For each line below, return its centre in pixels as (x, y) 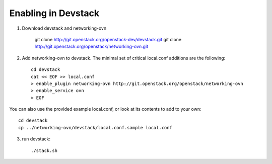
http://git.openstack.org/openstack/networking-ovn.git (91, 47)
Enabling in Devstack (54, 13)
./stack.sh (44, 150)
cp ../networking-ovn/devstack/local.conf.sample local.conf (95, 128)
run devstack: (36, 139)
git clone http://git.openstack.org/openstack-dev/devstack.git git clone (108, 39)
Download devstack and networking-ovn (64, 28)
